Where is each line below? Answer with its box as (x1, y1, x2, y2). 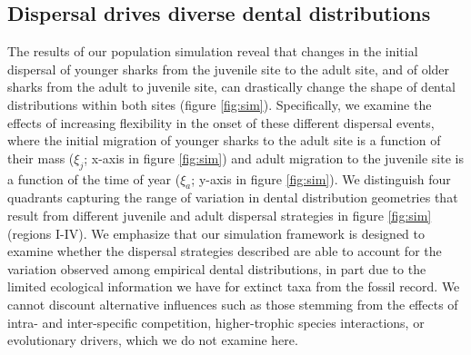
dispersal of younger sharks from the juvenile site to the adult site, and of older (7, 59, 450, 78)
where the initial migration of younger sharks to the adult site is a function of (7, 131, 441, 150)
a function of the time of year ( (7, 169, 181, 188)
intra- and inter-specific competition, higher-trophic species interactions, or (7, 312, 425, 331)
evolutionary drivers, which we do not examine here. (7, 330, 298, 350)
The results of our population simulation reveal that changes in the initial (7, 42, 418, 61)
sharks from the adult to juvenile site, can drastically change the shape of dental (7, 77, 456, 96)
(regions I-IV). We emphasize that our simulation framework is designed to (7, 223, 426, 242)
